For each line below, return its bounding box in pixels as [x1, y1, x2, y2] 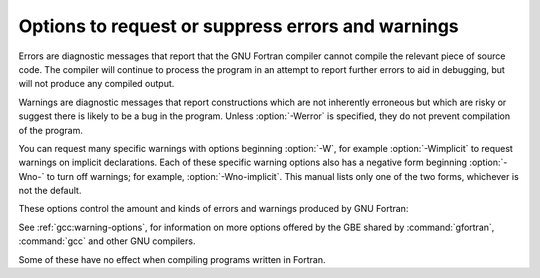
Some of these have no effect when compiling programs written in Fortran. [18, 253, 326, 265]
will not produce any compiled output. [18, 78, 175, 90]
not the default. [18, 185, 82, 197]
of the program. [18, 124, 84, 136]
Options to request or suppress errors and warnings [18, 15, 459, 37]
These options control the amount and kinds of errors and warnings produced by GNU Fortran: [18, 203, 409, 215]
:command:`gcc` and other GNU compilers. [18, 235, 196, 247]
